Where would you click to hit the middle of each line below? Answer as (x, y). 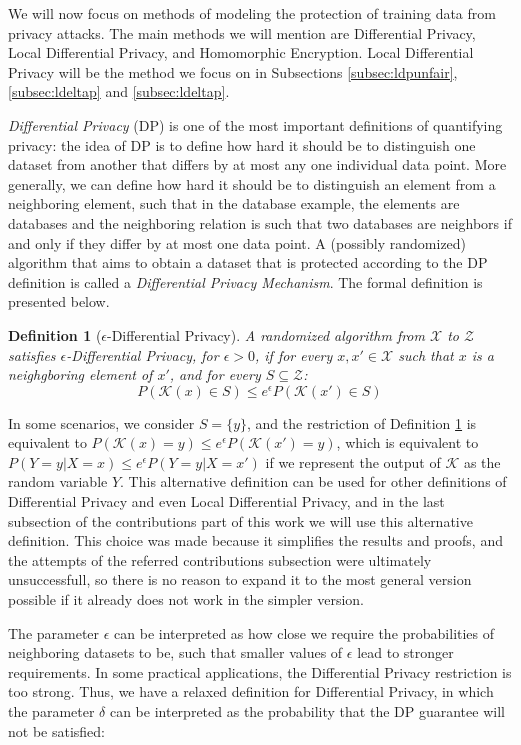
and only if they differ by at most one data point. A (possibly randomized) (237, 242)
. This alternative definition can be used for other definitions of (313, 481)
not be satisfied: (56, 730)
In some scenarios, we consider (101, 422)
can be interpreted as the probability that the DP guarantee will (307, 711)
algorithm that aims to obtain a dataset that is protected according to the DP (248, 262)
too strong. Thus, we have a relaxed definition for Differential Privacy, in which (251, 691)
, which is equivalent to (407, 442)
